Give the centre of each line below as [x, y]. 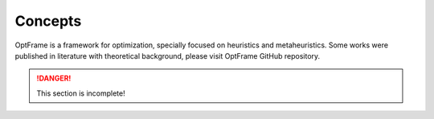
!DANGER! [54, 78]
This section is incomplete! [81, 93]
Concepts [48, 21]
